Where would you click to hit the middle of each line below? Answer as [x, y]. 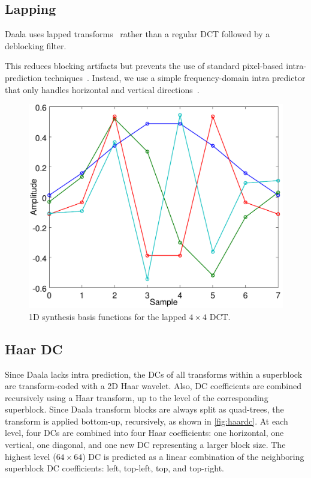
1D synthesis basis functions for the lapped [108, 316]
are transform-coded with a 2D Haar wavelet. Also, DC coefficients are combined [153, 386]
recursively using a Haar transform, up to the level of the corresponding [137, 397]
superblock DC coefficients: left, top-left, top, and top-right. [115, 468]
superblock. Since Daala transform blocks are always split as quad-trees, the [144, 409]
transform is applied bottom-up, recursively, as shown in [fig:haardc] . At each [147, 421]
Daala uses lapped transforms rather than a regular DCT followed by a [138, 34]
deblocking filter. [36, 45]
